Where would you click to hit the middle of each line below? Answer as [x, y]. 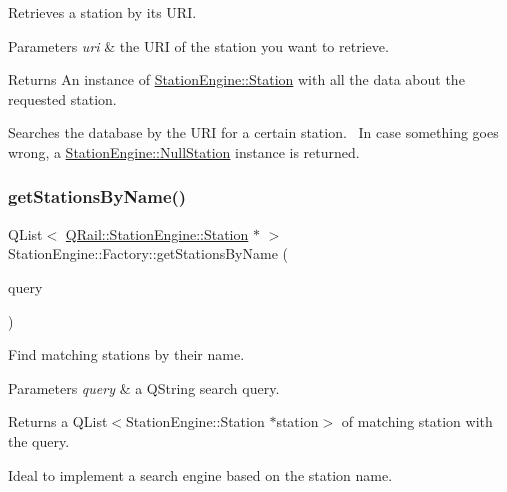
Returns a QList [58, 421]
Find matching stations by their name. [126, 354]
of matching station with [417, 421]
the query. [39, 440]
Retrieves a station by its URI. [102, 12]
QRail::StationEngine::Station [157, 233]
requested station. [62, 98]
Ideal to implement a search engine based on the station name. [200, 474]
